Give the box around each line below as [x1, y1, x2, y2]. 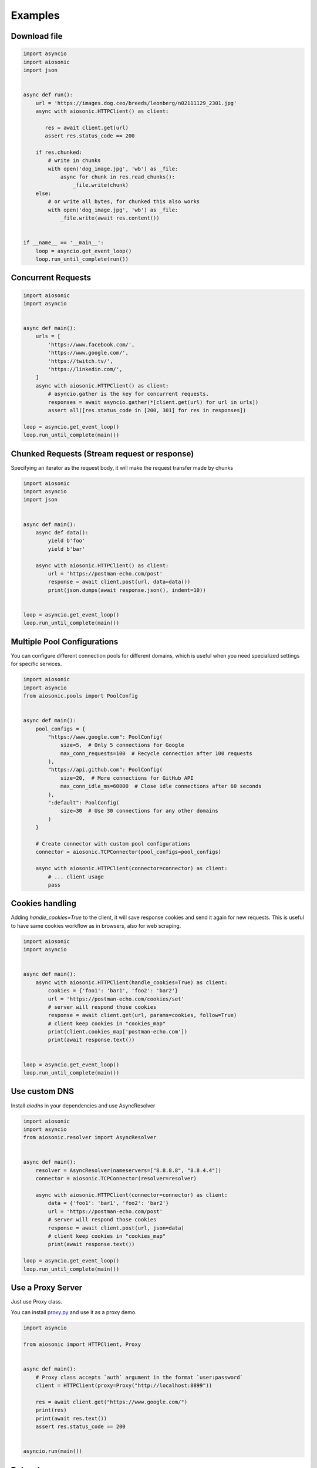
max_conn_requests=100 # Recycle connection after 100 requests [60, 750, 252, 757]
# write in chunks [48, 157, 101, 164]
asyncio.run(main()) [23, 1448, 82, 1454]
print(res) [35, 1407, 67, 1413]
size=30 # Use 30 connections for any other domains [60, 807, 218, 814]
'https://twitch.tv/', [48, 358, 114, 364]
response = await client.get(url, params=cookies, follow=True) [48, 1012, 237, 1019]
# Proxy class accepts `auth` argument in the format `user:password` [35, 1374, 244, 1381]
